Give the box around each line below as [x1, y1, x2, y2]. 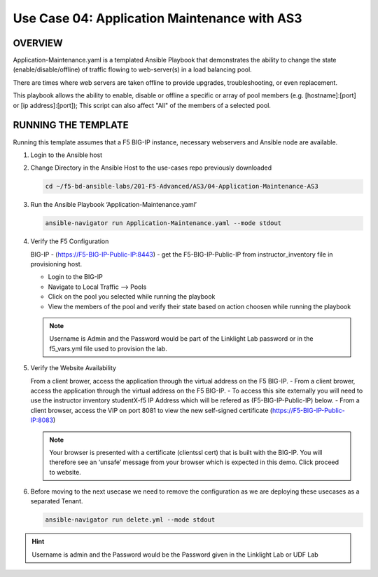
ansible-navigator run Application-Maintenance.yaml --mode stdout [45, 219, 282, 227]
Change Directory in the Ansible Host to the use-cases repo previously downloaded [30, 163, 272, 172]
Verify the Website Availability [30, 364, 117, 372]
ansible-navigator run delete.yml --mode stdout [45, 516, 216, 524]
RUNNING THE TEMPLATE [13, 119, 129, 131]
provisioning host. [30, 260, 83, 269]
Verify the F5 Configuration [30, 237, 109, 245]
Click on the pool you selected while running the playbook [48, 292, 216, 301]
